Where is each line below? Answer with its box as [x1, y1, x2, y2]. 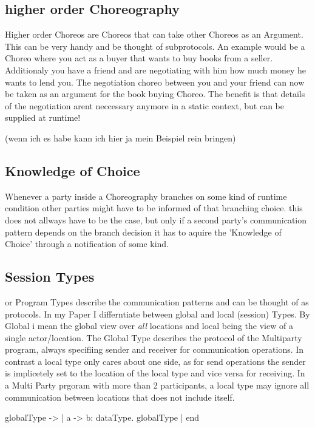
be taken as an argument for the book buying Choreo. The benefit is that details [5, 87, 305, 100]
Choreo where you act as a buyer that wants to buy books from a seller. [5, 52, 273, 64]
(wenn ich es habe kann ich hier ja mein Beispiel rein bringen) [5, 131, 236, 144]
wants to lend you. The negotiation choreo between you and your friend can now [5, 75, 305, 88]
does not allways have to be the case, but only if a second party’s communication [5, 213, 307, 226]
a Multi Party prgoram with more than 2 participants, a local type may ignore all [5, 379, 310, 392]
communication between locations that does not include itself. [5, 390, 235, 403]
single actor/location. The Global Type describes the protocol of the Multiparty [5, 331, 302, 344]
